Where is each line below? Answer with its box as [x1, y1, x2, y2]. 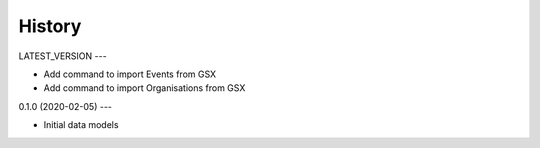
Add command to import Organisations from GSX [43, 82, 246, 94]
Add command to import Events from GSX [43, 68, 217, 80]
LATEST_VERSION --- [18, 50, 107, 62]
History [18, 15, 82, 37]
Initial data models [43, 119, 119, 131]
